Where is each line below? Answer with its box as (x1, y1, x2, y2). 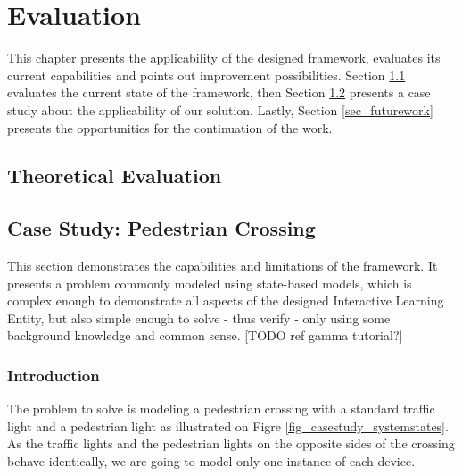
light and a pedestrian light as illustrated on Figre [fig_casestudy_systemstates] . (7, 416, 449, 435)
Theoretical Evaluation (7, 162, 222, 189)
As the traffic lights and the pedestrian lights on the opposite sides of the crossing (7, 434, 455, 453)
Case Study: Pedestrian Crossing (7, 214, 316, 242)
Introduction (7, 363, 100, 386)
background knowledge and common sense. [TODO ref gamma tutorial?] (7, 326, 403, 345)
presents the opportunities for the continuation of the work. (7, 118, 333, 137)
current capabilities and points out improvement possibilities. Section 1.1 (7, 65, 406, 84)
